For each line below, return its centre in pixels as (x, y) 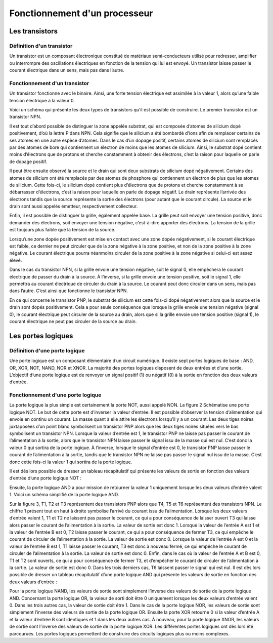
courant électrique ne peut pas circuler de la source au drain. (73, 321)
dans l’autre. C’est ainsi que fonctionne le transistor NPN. (69, 291)
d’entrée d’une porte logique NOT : (45, 478)
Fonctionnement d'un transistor (49, 83)
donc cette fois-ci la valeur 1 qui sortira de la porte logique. (71, 462)
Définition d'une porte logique (47, 350)
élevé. (16, 260)
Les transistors (34, 31)
